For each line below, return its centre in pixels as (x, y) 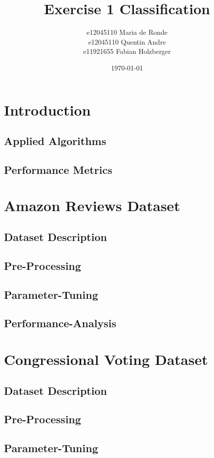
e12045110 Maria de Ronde (127, 32)
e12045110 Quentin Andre (127, 41)
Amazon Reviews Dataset (92, 205)
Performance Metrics (58, 169)
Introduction (47, 109)
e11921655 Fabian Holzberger (127, 51)
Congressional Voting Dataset (106, 359)
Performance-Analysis (60, 323)
